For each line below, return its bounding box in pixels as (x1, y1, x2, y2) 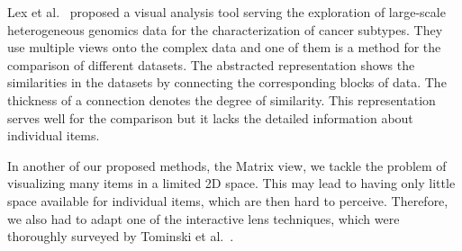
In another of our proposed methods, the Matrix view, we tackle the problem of (7, 156, 447, 175)
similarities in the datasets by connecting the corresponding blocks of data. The (7, 73, 447, 92)
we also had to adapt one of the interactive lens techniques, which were (7, 209, 400, 228)
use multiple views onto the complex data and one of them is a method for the (7, 38, 441, 57)
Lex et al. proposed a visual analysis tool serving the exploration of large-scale (7, 3, 446, 21)
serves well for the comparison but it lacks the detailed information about (7, 108, 413, 127)
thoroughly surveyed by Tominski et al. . (7, 227, 234, 246)
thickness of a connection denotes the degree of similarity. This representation (7, 90, 436, 109)
